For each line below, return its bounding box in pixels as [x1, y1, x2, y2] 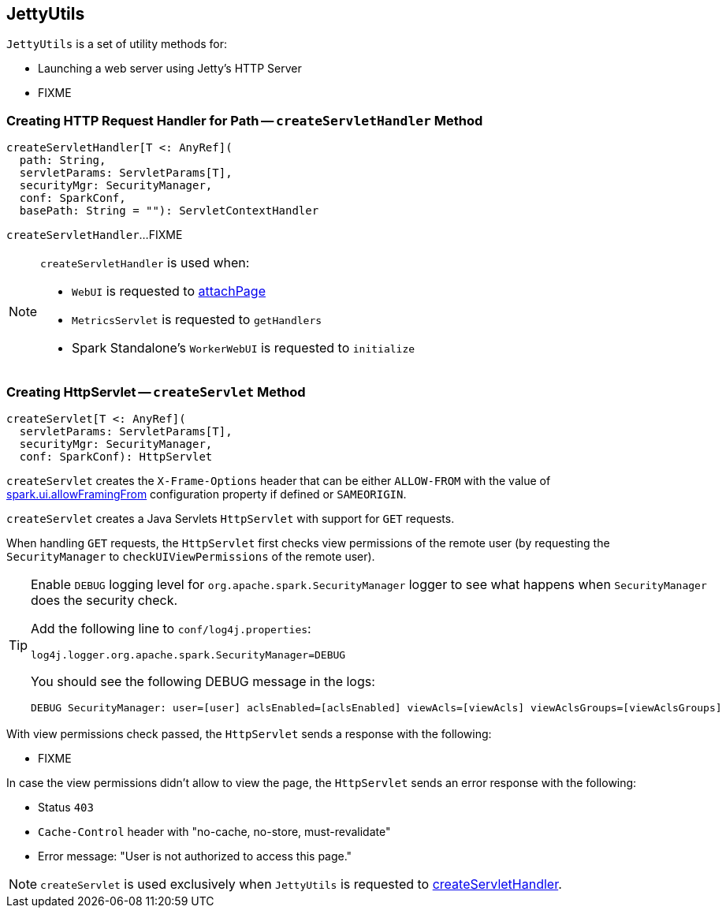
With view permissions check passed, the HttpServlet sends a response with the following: [6, 726, 492, 741]
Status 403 [38, 800, 94, 814]
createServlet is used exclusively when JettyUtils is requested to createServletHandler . [40, 875, 562, 892]
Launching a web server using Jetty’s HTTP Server [38, 62, 302, 76]
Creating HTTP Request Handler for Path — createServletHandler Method [6, 112, 483, 129]
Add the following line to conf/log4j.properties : [31, 620, 311, 636]
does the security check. [31, 591, 178, 608]
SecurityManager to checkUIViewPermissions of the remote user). [6, 549, 375, 563]
